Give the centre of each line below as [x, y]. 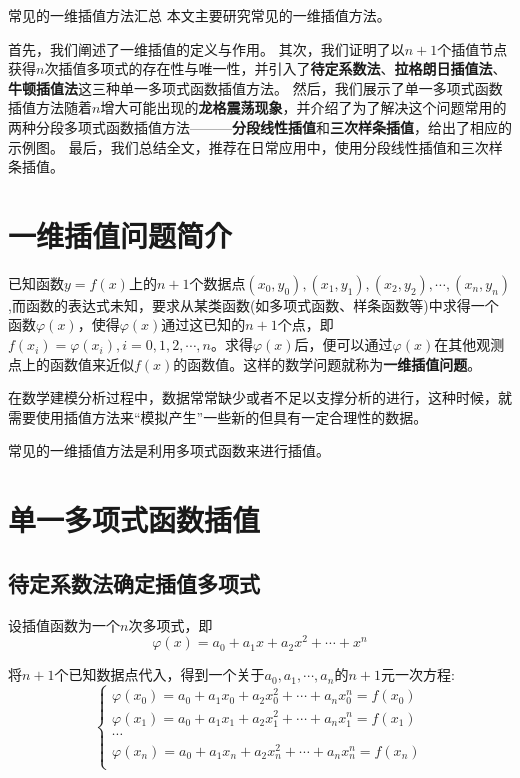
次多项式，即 [170, 624]
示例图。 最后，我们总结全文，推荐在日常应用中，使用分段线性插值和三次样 [255, 146]
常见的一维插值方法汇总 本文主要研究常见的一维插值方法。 [199, 15]
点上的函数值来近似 [71, 363]
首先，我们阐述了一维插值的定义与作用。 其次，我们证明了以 [206, 48]
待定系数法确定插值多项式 [134, 582]
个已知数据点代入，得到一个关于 [159, 674]
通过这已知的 [203, 324]
